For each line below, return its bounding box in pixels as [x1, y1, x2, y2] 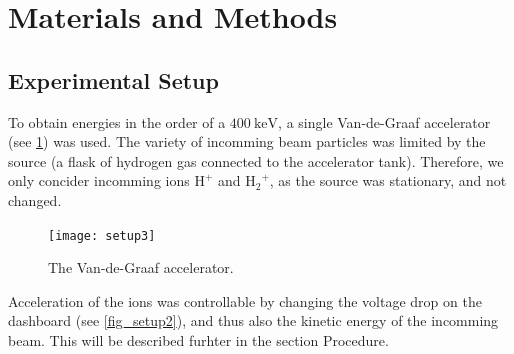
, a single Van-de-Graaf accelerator [278, 111, 491, 132]
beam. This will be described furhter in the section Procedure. [8, 329, 389, 350]
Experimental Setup [8, 64, 219, 95]
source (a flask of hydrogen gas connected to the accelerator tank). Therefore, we [8, 150, 504, 171]
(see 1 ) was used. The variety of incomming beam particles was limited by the [8, 131, 486, 152]
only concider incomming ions [8, 170, 190, 191]
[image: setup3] [48, 228, 156, 243]
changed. [8, 189, 62, 210]
